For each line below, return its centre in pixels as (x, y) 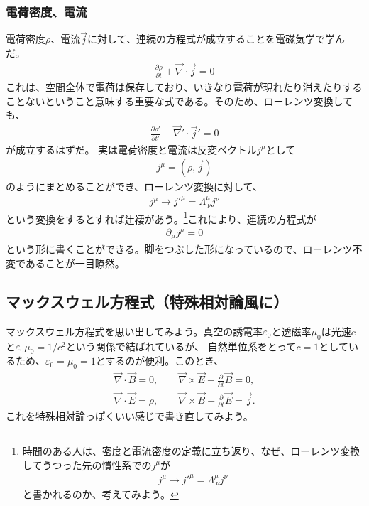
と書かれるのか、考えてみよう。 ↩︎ (100, 494)
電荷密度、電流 (46, 11)
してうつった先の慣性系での (87, 464)
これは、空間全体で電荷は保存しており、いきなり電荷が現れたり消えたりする (184, 87)
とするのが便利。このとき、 (160, 361)
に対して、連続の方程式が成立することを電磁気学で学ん (216, 39)
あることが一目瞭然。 (75, 263)
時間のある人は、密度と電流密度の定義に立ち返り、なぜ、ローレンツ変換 (191, 450)
